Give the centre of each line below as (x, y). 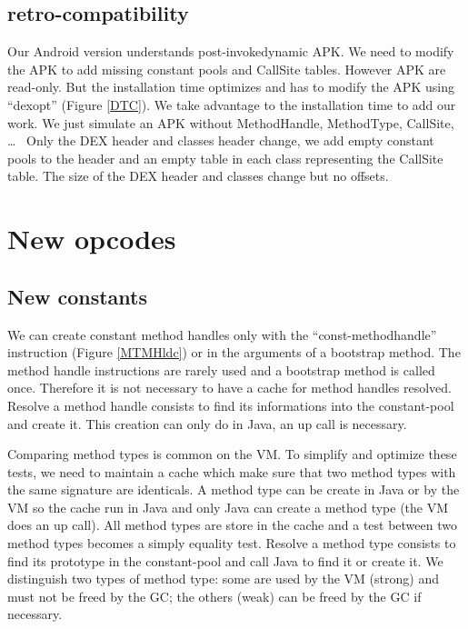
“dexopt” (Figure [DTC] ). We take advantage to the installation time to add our (232, 104)
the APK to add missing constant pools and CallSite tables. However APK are (227, 69)
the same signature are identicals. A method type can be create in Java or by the (234, 489)
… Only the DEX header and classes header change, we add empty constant (221, 140)
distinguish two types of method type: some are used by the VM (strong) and (223, 579)
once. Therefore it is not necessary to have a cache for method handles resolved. (229, 388)
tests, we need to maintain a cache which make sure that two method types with (232, 471)
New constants (78, 296)
